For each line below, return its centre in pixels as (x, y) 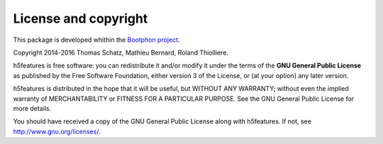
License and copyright (81, 18)
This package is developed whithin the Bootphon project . (96, 40)
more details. (32, 108)
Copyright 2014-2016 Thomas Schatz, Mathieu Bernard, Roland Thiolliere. (121, 52)
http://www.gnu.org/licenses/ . (57, 131)
